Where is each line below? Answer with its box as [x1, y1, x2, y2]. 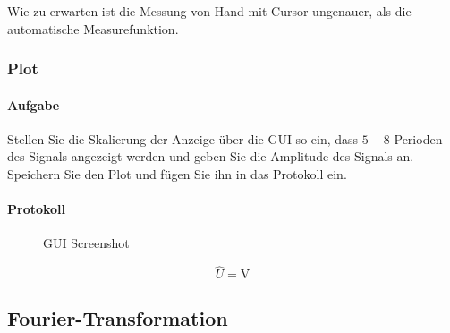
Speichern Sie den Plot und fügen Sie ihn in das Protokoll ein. [7, 165, 347, 184]
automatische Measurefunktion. [7, 19, 179, 38]
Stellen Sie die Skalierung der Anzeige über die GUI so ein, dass [7, 129, 359, 148]
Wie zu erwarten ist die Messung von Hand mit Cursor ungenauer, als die [7, 2, 412, 20]
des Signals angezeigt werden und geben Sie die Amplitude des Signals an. [7, 147, 414, 166]
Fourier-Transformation [7, 303, 228, 331]
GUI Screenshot [43, 234, 130, 252]
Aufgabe [7, 95, 60, 114]
